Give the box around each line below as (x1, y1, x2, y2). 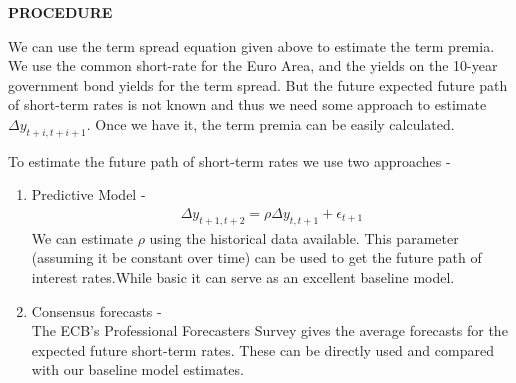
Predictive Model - (31, 184, 146, 205)
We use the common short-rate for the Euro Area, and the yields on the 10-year (8, 55, 498, 76)
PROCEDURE (8, 2, 113, 22)
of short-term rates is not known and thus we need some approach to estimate (8, 94, 487, 115)
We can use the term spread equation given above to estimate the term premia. (8, 35, 495, 56)
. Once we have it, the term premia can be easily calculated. (86, 113, 455, 134)
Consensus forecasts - (31, 300, 162, 321)
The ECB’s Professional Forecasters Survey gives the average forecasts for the (31, 320, 508, 341)
